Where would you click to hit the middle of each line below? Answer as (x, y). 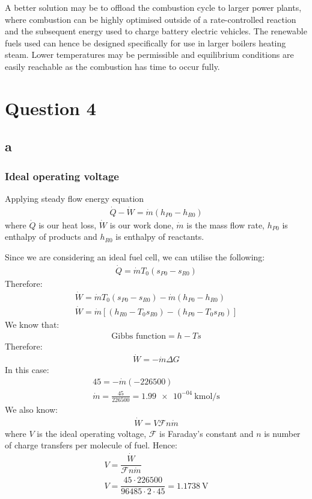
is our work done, (142, 224)
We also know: (31, 409)
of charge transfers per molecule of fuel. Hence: (91, 445)
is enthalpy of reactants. (160, 237)
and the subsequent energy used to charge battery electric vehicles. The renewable (156, 31)
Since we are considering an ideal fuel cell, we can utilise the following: (135, 256)
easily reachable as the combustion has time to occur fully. (112, 66)
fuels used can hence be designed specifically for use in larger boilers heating (145, 42)
